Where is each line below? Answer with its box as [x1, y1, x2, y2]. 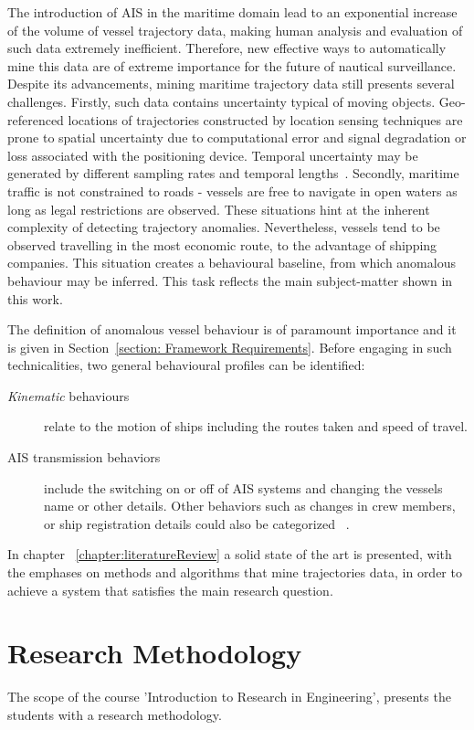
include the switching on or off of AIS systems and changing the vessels [44, 478, 443, 497]
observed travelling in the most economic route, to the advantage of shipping [7, 235, 437, 254]
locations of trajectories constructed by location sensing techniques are [68, 110, 463, 129]
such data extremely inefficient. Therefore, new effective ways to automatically [7, 38, 447, 58]
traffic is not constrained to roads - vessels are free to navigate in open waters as [7, 181, 458, 200]
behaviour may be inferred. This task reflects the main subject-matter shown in [7, 270, 453, 290]
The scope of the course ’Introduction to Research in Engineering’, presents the [7, 687, 451, 706]
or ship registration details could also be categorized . [44, 513, 350, 533]
